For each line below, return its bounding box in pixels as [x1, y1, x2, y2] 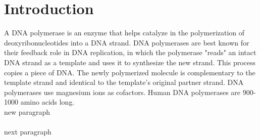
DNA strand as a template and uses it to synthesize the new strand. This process [4, 57, 256, 67]
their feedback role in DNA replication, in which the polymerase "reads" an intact [4, 47, 256, 58]
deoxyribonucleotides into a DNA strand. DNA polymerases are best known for [4, 37, 249, 48]
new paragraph [4, 106, 50, 117]
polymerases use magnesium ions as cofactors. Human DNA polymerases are [4, 86, 241, 97]
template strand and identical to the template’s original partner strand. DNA [4, 77, 244, 87]
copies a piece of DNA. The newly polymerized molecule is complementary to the [4, 67, 255, 77]
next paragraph [4, 126, 51, 137]
